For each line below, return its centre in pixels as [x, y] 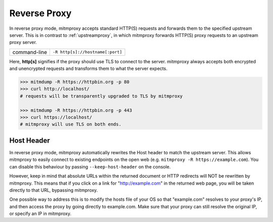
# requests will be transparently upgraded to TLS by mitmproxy [101, 96]
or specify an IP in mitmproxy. [40, 214]
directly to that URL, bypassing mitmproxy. [54, 190]
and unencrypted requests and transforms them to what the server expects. [88, 69]
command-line [30, 52]
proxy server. [23, 42]
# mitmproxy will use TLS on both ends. [71, 124]
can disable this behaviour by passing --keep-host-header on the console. [90, 166]
